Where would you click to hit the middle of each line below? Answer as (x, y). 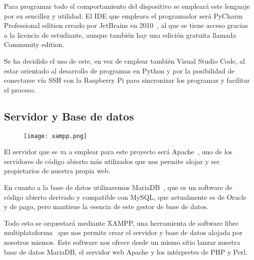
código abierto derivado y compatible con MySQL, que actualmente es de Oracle (125, 197)
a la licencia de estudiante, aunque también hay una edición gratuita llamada (120, 35)
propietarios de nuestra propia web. (57, 171)
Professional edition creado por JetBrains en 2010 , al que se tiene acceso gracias (126, 25)
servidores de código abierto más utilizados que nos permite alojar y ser (112, 161)
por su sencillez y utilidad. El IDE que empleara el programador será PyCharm (123, 15)
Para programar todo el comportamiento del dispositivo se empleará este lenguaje (127, 6)
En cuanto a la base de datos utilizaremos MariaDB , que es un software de (118, 187)
